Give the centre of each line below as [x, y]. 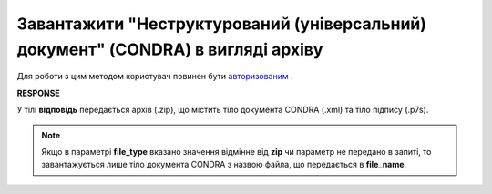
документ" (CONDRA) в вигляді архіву [170, 49]
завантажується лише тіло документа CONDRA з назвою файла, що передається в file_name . [224, 165]
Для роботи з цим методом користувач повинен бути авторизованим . [155, 77]
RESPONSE [39, 93]
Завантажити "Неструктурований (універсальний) [222, 24]
